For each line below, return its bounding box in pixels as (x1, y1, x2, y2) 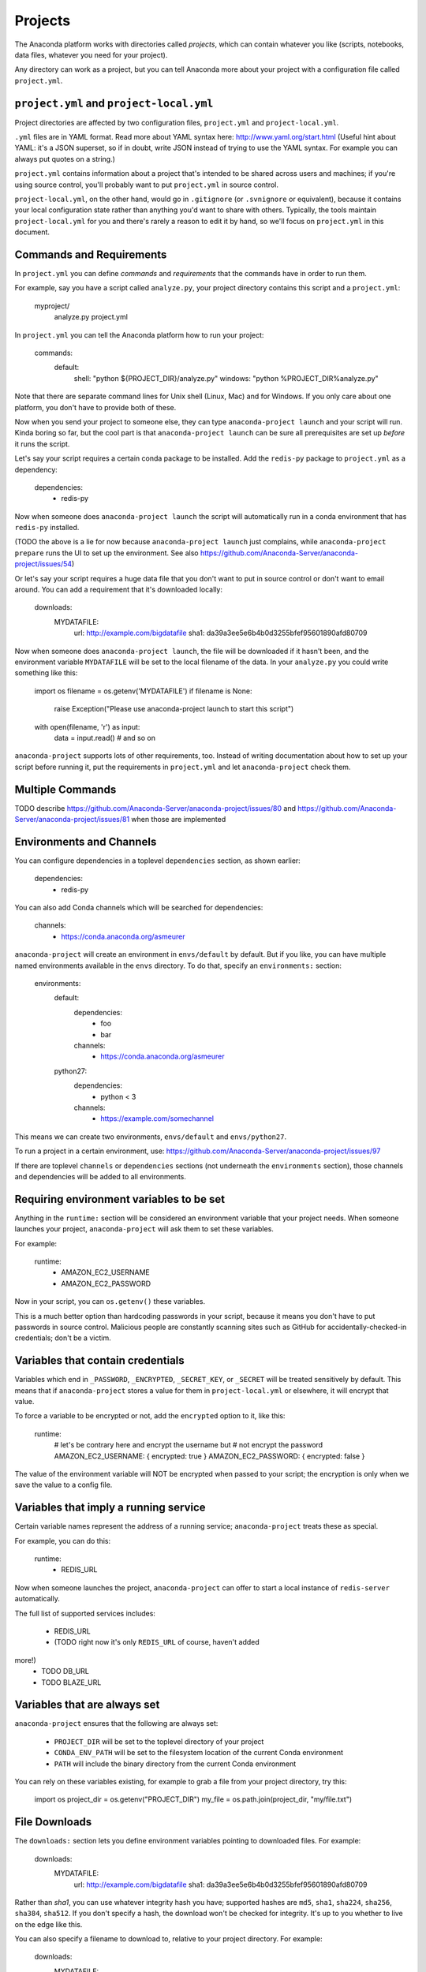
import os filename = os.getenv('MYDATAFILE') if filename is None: (34, 686, 252, 696)
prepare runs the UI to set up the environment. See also (14, 548, 199, 558)
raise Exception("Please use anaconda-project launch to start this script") (54, 704, 294, 714)
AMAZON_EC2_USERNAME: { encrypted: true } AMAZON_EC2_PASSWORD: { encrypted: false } (54, 1451, 365, 1461)
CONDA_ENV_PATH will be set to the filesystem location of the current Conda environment (54, 1748, 343, 1757)
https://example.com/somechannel (100, 1114, 215, 1123)
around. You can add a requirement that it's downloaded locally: (14, 585, 222, 595)
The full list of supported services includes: (14, 1608, 155, 1618)
